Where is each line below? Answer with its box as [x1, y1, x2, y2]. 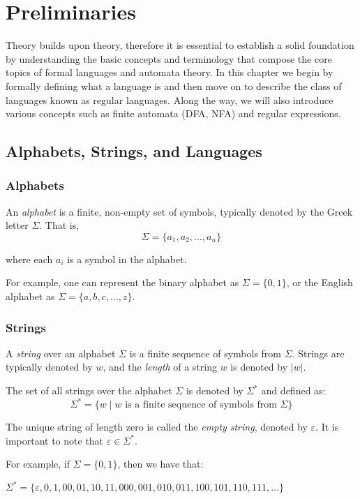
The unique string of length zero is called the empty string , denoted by [6, 419, 308, 434]
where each [6, 251, 53, 266]
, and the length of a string [103, 359, 217, 374]
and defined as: [261, 383, 326, 398]
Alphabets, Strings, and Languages [6, 140, 262, 162]
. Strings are [292, 345, 345, 360]
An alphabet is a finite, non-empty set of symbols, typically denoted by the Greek [6, 204, 353, 218]
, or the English [286, 275, 353, 290]
